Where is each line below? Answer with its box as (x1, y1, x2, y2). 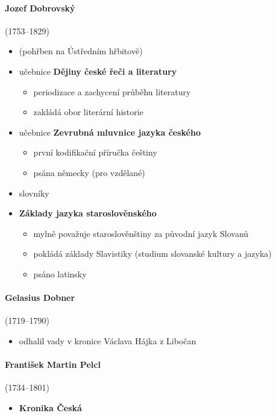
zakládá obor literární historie (33, 106, 143, 118)
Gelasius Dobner (5, 291, 75, 304)
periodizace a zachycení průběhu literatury (33, 85, 191, 98)
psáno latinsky (33, 267, 87, 280)
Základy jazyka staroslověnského (19, 207, 157, 219)
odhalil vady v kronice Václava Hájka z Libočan (19, 334, 196, 347)
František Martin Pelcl (5, 358, 101, 371)
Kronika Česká (19, 401, 82, 414)
